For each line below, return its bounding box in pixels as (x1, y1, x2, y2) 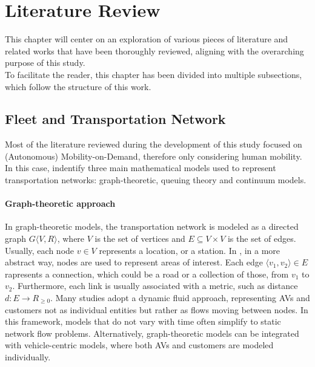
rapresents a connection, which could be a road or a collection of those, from (5, 267, 289, 280)
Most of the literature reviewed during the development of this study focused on (5, 138, 302, 151)
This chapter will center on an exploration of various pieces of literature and (5, 33, 288, 45)
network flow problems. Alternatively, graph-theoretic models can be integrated (5, 326, 299, 339)
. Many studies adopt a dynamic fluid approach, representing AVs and (50, 291, 310, 304)
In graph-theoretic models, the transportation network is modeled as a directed (5, 220, 299, 233)
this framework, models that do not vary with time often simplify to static (5, 315, 281, 328)
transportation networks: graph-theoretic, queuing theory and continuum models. (5, 174, 307, 186)
